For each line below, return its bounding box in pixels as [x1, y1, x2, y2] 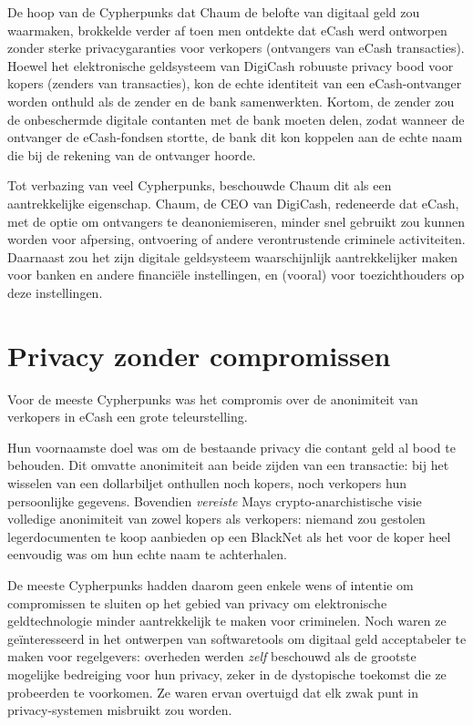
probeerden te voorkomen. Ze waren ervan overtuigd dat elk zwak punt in [7, 682, 418, 701]
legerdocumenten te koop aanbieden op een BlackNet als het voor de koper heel [7, 526, 451, 546]
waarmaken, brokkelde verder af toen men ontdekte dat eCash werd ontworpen [7, 20, 447, 39]
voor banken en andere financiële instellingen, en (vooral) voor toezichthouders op [7, 265, 465, 284]
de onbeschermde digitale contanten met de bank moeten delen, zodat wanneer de [7, 109, 465, 128]
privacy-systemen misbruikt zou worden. [7, 700, 232, 720]
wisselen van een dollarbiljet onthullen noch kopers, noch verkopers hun [7, 474, 406, 492]
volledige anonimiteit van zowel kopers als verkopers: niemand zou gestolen [7, 509, 426, 528]
